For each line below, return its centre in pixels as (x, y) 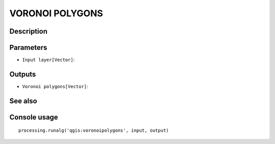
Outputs (23, 74)
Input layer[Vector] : (48, 60)
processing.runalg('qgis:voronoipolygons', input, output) (94, 131)
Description (29, 31)
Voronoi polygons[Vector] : (55, 86)
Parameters (28, 48)
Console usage (34, 117)
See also (23, 101)
